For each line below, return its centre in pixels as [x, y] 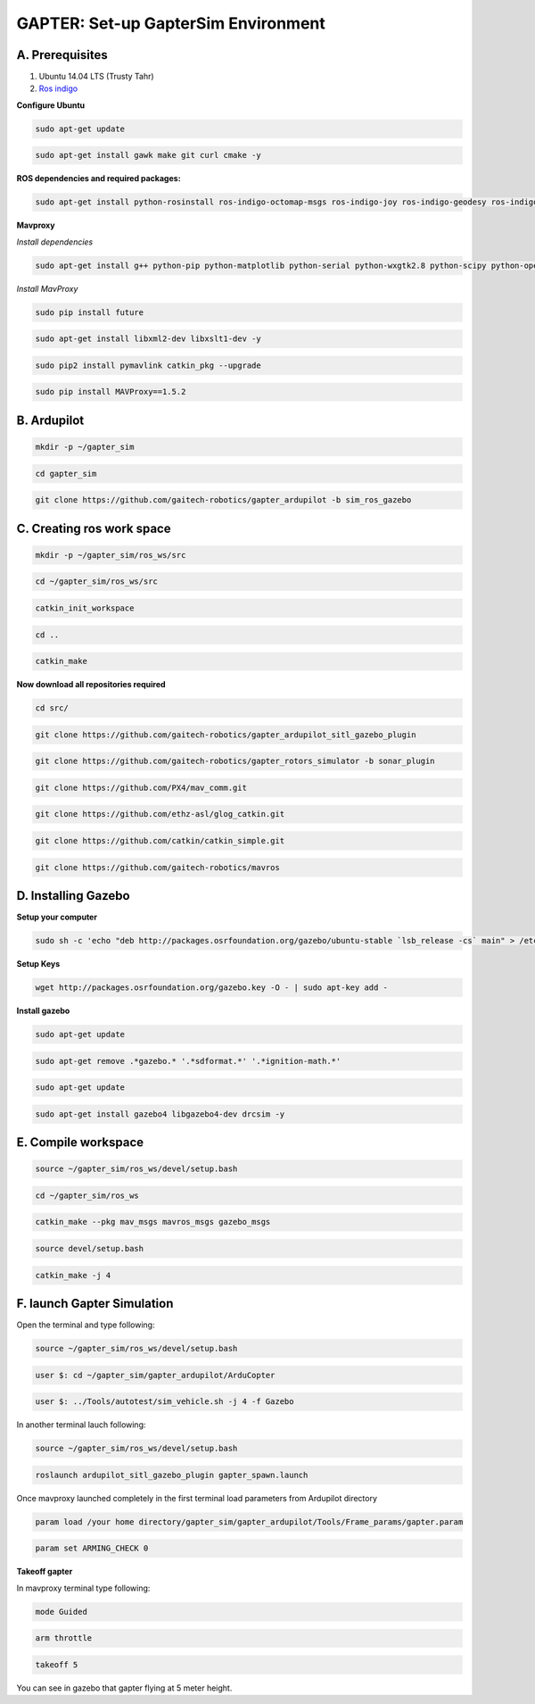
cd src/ [52, 708]
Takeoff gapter [45, 1572]
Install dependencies [55, 242]
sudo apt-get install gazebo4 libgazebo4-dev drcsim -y [160, 1114]
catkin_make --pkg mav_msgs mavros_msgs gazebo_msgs [153, 1222]
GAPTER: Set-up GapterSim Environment [171, 23]
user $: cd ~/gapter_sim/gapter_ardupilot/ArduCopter [155, 1375]
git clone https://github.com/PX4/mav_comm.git [141, 787]
